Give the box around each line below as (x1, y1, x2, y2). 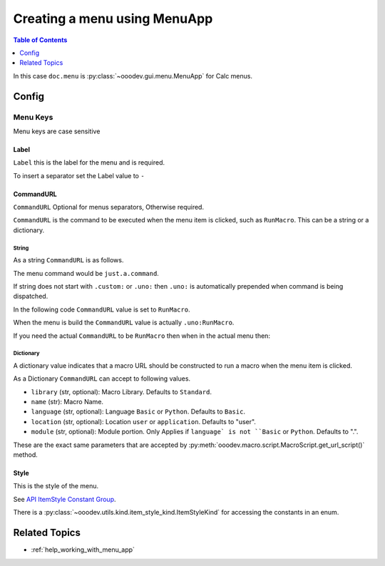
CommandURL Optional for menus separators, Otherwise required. (13, 203, 205, 212)
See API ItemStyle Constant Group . (13, 495, 117, 503)
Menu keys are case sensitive (13, 127, 101, 135)
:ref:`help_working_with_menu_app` (31, 545, 135, 554)
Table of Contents (13, 36, 68, 44)
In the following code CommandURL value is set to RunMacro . (13, 305, 190, 314)
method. (13, 451, 38, 459)
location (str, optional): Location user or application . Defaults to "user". (31, 417, 257, 426)
